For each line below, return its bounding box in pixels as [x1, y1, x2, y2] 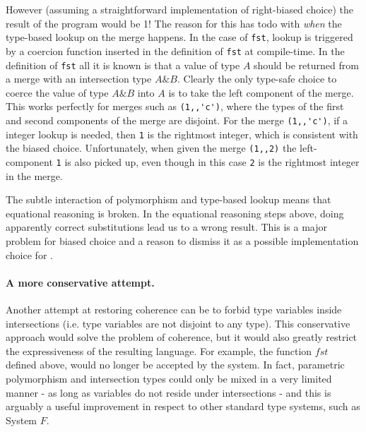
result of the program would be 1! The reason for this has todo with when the [6, 16, 342, 30]
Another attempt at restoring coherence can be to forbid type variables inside [6, 301, 342, 316]
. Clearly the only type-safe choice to [177, 71, 337, 86]
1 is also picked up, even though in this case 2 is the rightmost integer [56, 154, 360, 169]
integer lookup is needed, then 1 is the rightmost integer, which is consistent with [6, 126, 358, 141]
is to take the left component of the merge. [168, 85, 354, 100]
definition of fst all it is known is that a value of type [6, 57, 240, 72]
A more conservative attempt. [6, 275, 155, 289]
